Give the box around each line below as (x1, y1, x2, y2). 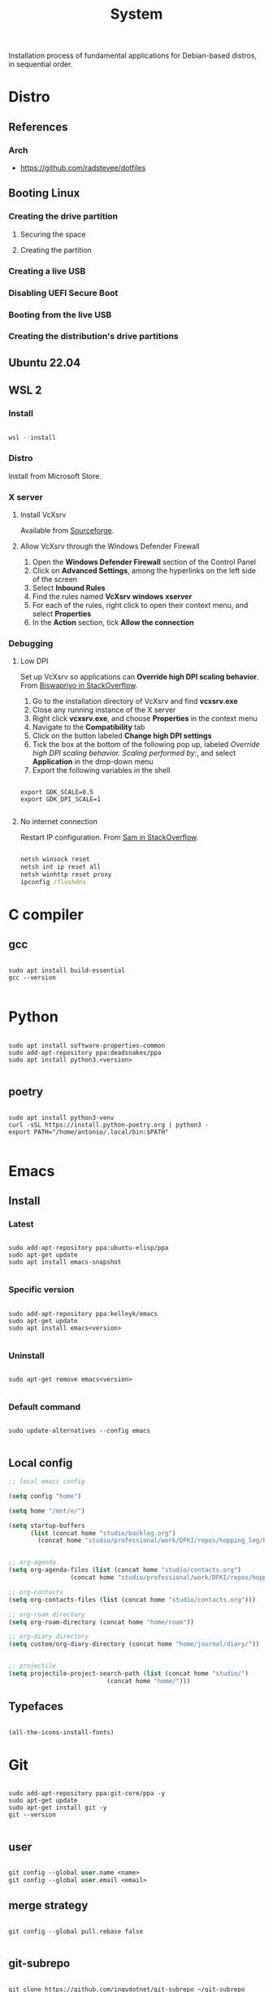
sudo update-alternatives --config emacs (8, 1427, 151, 1435)
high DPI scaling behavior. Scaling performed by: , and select (32, 749, 236, 758)
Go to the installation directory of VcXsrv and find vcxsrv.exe (32, 697, 238, 706)
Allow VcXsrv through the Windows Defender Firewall (19, 541, 200, 551)
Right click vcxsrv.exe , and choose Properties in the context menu (32, 714, 258, 723)
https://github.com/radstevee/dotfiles (19, 163, 146, 173)
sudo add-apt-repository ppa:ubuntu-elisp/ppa (8, 1244, 169, 1252)
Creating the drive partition (8, 210, 119, 222)
